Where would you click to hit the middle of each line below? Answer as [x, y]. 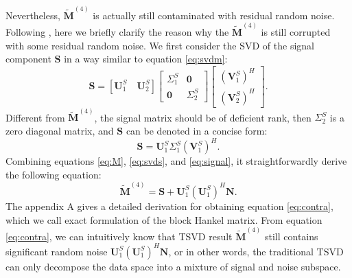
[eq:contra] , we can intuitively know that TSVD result [119, 236]
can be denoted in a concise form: [197, 130]
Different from [35, 117]
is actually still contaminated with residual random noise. [214, 15]
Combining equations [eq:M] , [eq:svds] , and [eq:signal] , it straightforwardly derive [176, 161]
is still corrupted [296, 31]
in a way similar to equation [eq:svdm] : [146, 59]
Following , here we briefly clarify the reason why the [117, 31]
